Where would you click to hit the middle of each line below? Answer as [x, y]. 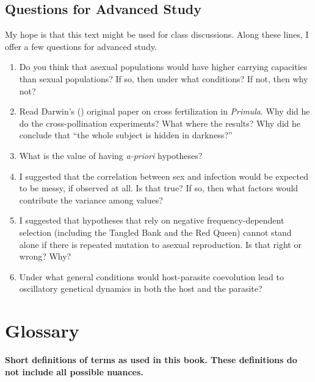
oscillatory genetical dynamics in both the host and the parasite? [141, 288]
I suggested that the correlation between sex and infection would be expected [164, 176]
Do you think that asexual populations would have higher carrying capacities [163, 67]
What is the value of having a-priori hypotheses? [111, 155]
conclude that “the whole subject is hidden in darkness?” [126, 135]
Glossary [42, 331]
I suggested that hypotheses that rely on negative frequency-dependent [152, 220]
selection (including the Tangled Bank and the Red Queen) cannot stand [155, 232]
